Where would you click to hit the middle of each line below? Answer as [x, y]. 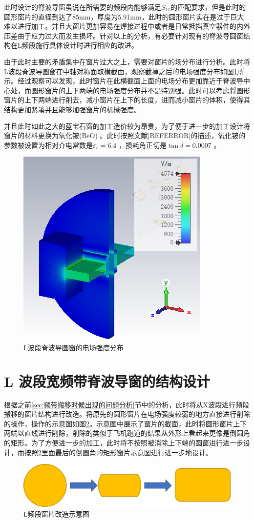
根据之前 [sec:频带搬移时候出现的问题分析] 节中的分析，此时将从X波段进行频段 [127, 404]
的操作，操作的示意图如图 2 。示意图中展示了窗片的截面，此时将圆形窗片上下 [125, 423]
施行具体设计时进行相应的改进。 [87, 45]
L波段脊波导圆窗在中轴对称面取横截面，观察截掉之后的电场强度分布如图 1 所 [124, 71]
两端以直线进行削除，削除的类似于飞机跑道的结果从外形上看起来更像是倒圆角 [127, 433]
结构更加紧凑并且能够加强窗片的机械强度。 [72, 109]
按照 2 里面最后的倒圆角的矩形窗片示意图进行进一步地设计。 [118, 452]
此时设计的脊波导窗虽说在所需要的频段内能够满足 [83, 7]
